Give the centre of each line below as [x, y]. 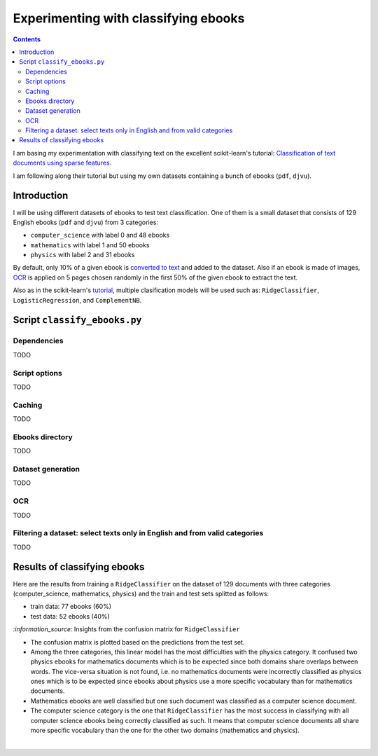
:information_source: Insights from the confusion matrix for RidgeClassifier [127, 629]
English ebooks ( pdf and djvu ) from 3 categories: [86, 222]
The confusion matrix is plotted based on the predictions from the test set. [138, 642]
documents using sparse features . [62, 163]
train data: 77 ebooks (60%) [71, 607]
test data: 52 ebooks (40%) [70, 616]
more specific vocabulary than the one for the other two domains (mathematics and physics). [165, 730]
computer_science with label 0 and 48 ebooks [100, 235]
